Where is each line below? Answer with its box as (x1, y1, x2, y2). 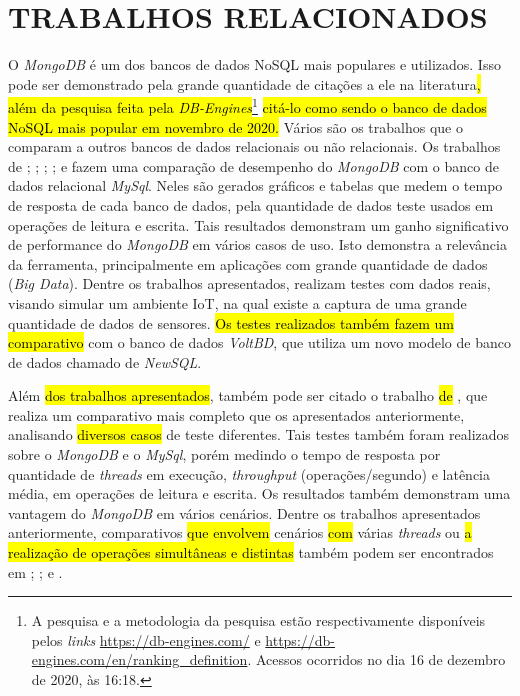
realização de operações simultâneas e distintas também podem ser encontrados (8, 542, 494, 563)
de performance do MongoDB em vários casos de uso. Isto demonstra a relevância (8, 234, 507, 255)
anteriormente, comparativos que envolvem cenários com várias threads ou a (8, 522, 472, 543)
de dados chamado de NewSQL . (8, 351, 202, 372)
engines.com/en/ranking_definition (31, 649, 248, 670)
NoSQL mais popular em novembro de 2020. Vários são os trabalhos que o (8, 116, 463, 137)
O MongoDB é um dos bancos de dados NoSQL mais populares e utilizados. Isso (8, 54, 501, 75)
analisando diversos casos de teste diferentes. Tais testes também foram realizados (8, 424, 510, 445)
